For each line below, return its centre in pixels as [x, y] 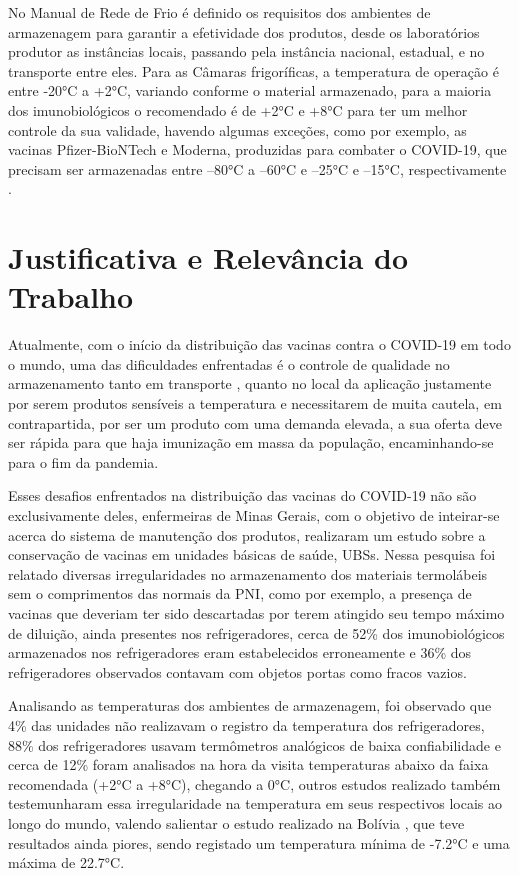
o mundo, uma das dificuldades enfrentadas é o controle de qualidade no [229, 363]
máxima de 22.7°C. [66, 862]
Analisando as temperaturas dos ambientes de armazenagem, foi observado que [250, 705]
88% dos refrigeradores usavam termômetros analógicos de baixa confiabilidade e [254, 744]
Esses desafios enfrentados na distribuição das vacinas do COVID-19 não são [242, 495]
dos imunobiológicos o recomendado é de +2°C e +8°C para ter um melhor [238, 109]
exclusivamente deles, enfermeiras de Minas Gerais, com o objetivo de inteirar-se [254, 515]
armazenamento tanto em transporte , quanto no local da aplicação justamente [250, 383]
